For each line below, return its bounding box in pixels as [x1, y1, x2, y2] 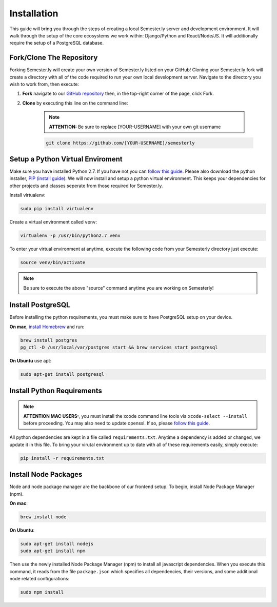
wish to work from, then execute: [9, 81, 80, 87]
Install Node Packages [9, 470, 83, 479]
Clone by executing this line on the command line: [22, 100, 128, 106]
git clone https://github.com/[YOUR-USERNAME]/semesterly [46, 140, 195, 146]
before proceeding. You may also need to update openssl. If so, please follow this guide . [23, 420, 210, 426]
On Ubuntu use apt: [9, 358, 51, 364]
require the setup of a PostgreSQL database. [9, 40, 104, 46]
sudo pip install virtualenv [20, 206, 94, 212]
